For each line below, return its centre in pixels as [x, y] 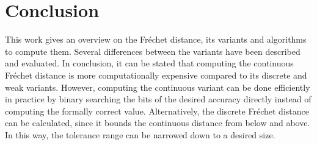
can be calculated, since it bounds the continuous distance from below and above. [158, 123]
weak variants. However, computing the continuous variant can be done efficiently [158, 87]
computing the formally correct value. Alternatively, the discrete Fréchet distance [157, 111]
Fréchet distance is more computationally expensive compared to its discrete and [156, 75]
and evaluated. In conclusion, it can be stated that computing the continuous [149, 63]
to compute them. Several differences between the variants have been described [153, 51]
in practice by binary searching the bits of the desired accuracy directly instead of [158, 99]
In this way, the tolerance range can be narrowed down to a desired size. [140, 134]
